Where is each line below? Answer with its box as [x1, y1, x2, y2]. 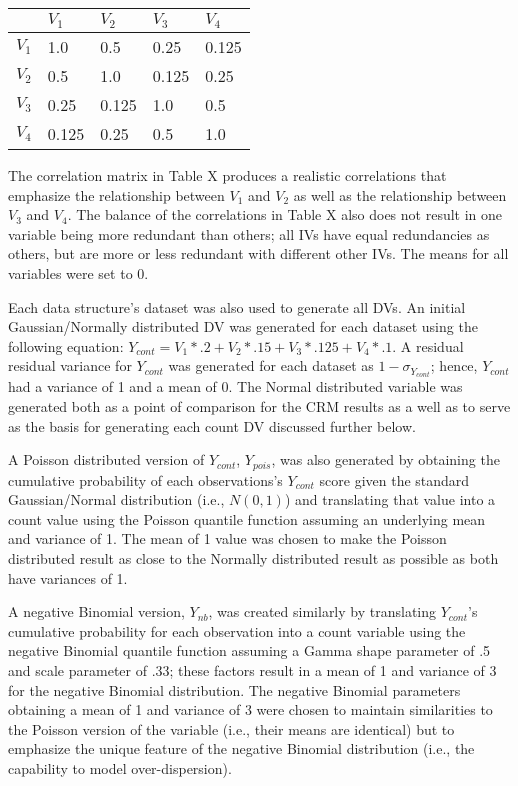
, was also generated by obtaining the [271, 449, 500, 470]
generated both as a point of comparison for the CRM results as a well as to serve [8, 395, 511, 416]
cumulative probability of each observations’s [8, 469, 283, 490]
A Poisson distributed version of [8, 449, 205, 470]
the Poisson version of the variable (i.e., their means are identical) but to [8, 718, 455, 739]
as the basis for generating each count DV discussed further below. [8, 415, 416, 436]
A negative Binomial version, [8, 601, 185, 622]
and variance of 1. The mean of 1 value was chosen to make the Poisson [8, 528, 447, 549]
